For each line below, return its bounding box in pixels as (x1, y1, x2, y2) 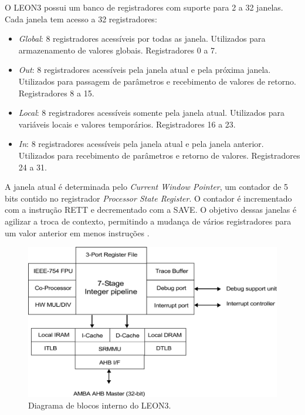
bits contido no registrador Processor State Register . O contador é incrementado (5, 192, 292, 204)
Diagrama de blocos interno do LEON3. (28, 399, 171, 411)
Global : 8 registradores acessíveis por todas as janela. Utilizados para (18, 32, 266, 45)
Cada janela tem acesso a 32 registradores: (5, 12, 157, 25)
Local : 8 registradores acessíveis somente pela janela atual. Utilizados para (18, 106, 284, 119)
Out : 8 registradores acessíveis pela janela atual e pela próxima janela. (18, 63, 271, 76)
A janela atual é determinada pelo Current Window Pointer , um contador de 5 (5, 180, 289, 193)
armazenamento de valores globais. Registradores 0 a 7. (18, 43, 217, 56)
